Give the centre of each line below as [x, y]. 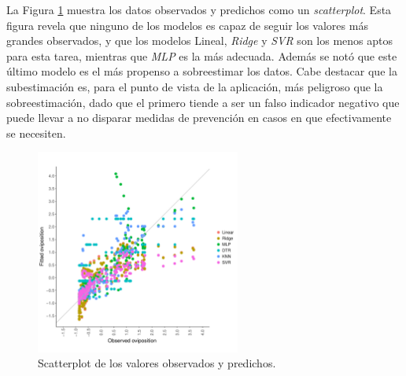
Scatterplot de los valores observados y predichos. [157, 363]
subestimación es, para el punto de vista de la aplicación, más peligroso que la [195, 86]
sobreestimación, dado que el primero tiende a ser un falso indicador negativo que [203, 102]
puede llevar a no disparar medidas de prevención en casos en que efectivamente [199, 118]
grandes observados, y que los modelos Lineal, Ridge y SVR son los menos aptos [199, 41]
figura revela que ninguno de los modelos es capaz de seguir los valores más [187, 25]
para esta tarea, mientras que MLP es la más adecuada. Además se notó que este [202, 55]
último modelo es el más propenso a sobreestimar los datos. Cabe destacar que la [202, 71]
